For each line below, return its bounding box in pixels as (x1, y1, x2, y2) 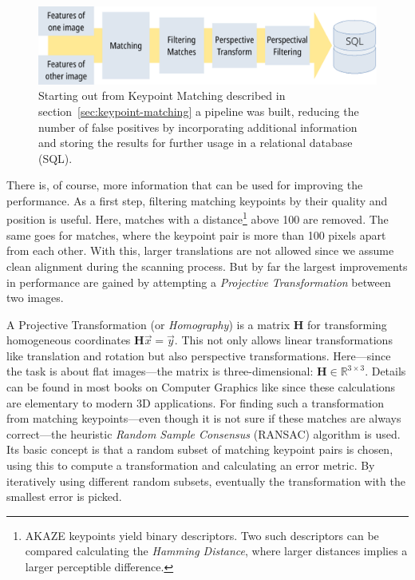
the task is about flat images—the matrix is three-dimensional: (6, 363, 314, 379)
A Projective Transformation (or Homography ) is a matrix (6, 316, 290, 332)
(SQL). (38, 149, 73, 166)
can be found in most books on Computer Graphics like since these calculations (6, 379, 396, 395)
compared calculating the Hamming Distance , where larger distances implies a (25, 542, 408, 559)
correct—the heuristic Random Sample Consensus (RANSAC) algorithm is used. (6, 425, 401, 442)
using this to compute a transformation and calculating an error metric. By (6, 457, 375, 474)
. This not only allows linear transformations (174, 332, 393, 348)
